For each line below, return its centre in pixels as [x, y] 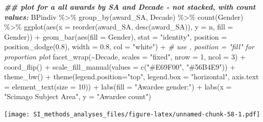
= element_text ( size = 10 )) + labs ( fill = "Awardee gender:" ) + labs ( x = [118, 86]
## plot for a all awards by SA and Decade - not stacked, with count [130, 7]
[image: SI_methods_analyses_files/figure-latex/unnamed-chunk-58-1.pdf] [132, 114]
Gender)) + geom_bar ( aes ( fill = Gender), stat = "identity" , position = [116, 36]
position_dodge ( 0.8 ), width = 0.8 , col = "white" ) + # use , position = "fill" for [129, 47]
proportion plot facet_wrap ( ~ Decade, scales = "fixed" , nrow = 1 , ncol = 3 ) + [125, 56]
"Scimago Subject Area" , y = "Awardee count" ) [78, 96]
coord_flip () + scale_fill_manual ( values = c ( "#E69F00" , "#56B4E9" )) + [120, 66]
